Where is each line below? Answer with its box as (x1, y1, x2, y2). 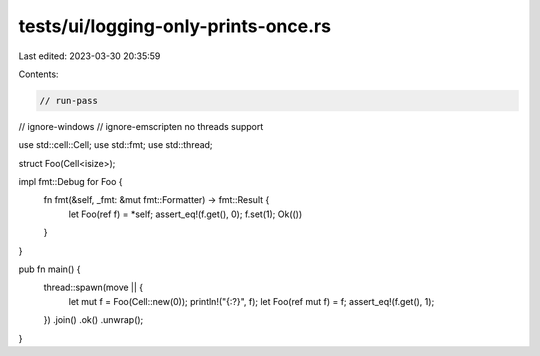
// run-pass (39, 95, 99, 106)
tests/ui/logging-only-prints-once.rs (18, 15, 332, 37)
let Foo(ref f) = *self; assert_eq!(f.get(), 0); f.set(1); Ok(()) (68, 208, 303, 220)
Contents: (18, 68, 59, 80)
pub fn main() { (18, 263, 81, 275)
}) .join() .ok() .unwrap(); (43, 314, 144, 326)
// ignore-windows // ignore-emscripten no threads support (18, 120, 264, 132)
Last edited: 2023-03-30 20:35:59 (18, 50, 161, 62)
